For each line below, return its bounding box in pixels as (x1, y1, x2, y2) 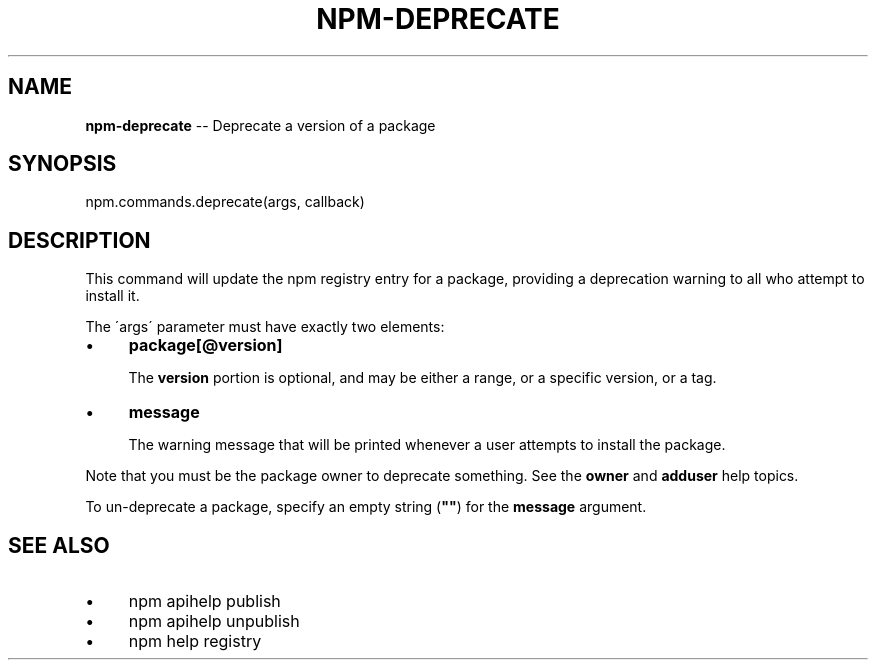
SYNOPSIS (8, 151, 117, 177)
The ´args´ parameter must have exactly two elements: (85, 318, 445, 336)
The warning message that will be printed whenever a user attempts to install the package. (128, 436, 726, 454)
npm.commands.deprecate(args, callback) (85, 193, 365, 211)
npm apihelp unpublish (128, 611, 300, 632)
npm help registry (128, 631, 262, 652)
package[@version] (128, 335, 283, 356)
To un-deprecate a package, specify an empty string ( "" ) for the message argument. (85, 498, 647, 516)
